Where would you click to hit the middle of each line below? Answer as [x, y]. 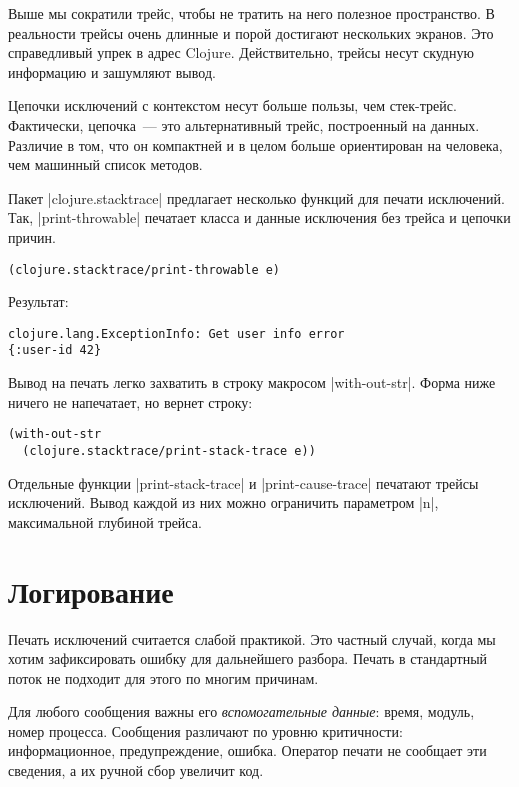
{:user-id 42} [55, 350]
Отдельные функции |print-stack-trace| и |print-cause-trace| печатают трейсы [243, 482]
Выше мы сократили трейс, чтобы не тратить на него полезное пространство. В [251, 13]
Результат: [38, 301]
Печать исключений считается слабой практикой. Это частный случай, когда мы [252, 638]
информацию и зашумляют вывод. [112, 71]
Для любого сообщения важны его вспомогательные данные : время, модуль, [241, 711]
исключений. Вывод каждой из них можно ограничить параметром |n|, [223, 502]
